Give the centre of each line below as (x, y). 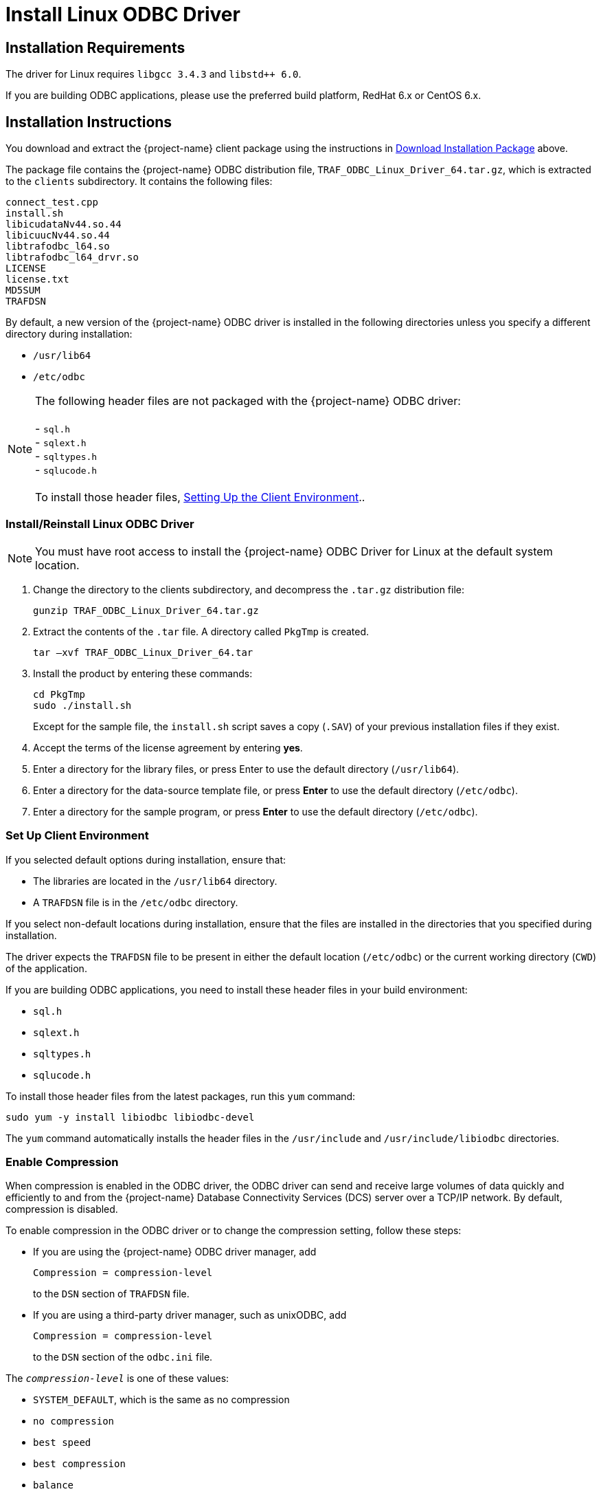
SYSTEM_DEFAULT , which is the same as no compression (161, 1400)
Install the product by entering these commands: (143, 673)
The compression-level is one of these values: (117, 1378)
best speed (62, 1443)
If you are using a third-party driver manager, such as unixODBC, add (190, 1315)
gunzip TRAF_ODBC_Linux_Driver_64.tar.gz (146, 610)
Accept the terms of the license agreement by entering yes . (168, 747)
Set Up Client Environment (77, 836)
